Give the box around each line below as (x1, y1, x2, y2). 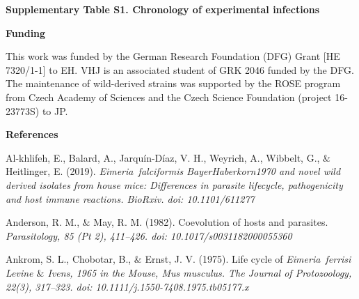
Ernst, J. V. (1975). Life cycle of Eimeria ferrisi (145, 252, 351, 266)
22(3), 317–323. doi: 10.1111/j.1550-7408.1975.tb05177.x (6, 279, 249, 293)
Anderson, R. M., (6, 215, 80, 229)
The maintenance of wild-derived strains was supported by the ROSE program (6, 76, 341, 91)
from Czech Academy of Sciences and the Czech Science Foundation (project (6, 89, 332, 104)
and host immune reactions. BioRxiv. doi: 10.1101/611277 (6, 191, 255, 206)
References (6, 127, 58, 141)
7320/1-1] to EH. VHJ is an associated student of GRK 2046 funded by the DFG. (6, 62, 354, 77)
